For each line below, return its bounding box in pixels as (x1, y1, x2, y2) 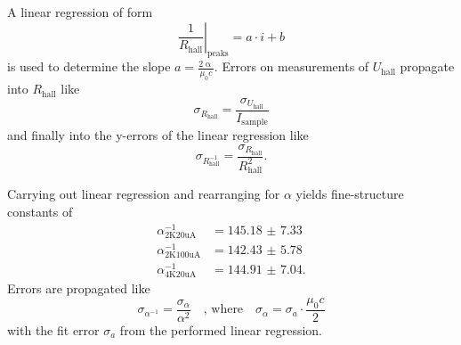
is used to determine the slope (7, 57, 171, 76)
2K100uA (165, 251, 201, 260)
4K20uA (165, 270, 197, 280)
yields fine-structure (295, 185, 404, 203)
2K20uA (165, 230, 197, 240)
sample (241, 118, 268, 127)
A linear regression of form (7, 3, 153, 21)
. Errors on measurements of (214, 57, 369, 76)
